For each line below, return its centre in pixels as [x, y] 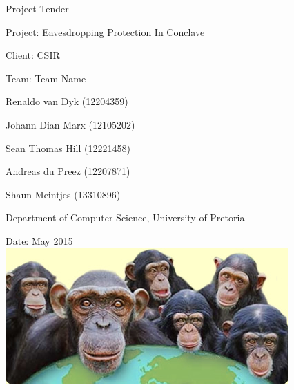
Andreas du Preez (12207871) [68, 171]
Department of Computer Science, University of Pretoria [125, 217]
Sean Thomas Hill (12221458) [68, 148]
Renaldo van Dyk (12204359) [67, 101]
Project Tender [37, 8]
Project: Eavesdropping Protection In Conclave [105, 31]
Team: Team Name [46, 78]
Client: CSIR [33, 55]
